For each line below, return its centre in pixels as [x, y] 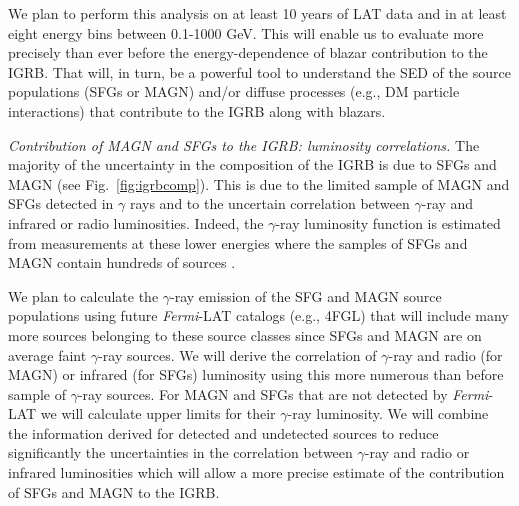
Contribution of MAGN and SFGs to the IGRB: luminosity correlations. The [244, 144]
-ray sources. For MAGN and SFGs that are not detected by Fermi [283, 393]
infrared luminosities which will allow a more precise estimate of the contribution [256, 472]
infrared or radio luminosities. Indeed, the [136, 222]
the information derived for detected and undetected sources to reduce [223, 432]
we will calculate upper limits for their [158, 413]
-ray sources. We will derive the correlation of [237, 354]
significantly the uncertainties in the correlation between [180, 452]
